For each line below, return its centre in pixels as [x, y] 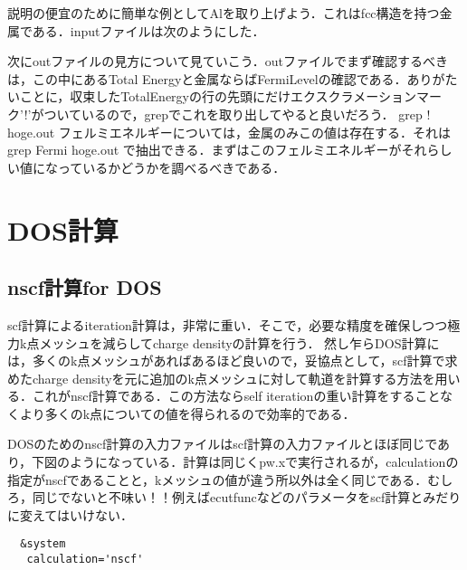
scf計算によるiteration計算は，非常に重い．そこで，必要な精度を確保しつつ [228, 324]
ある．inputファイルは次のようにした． [148, 30]
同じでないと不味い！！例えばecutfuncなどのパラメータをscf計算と [228, 497]
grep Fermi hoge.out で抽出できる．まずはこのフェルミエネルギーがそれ [217, 150]
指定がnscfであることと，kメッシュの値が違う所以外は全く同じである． [218, 479]
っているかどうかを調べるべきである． [172, 167]
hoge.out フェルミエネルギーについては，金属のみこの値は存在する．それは [229, 132]
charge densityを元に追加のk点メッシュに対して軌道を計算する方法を [233, 378]
